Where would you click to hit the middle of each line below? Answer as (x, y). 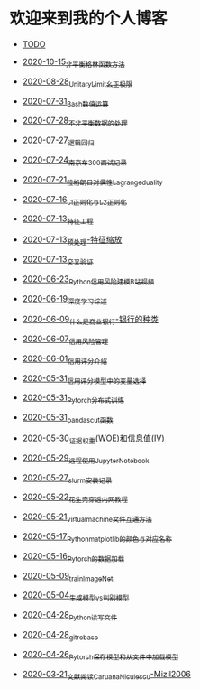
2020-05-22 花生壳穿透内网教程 (75, 498)
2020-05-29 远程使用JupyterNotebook (86, 459)
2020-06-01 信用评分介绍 (65, 359)
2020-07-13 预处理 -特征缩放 (72, 240)
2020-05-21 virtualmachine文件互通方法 (87, 518)
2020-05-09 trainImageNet (68, 577)
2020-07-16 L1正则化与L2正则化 (75, 200)
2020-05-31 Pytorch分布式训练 (73, 399)
